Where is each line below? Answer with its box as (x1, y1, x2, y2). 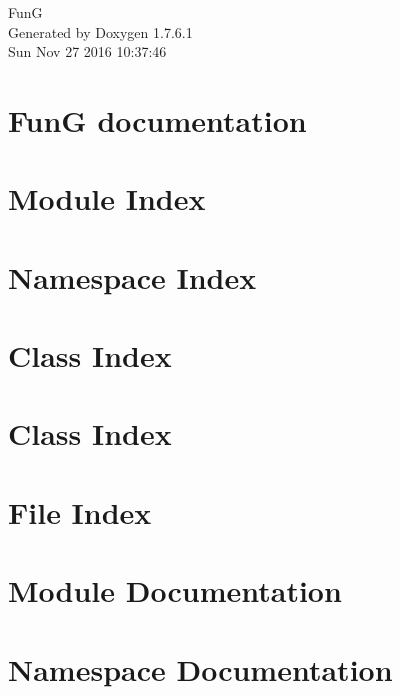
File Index (8, 491, 152, 532)
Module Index (8, 178, 206, 219)
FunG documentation (8, 99, 307, 140)
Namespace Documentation (8, 648, 393, 689)
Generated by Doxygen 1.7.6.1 (8, 21, 193, 42)
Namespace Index (8, 256, 257, 297)
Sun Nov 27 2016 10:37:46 (8, 41, 167, 62)
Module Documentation (8, 570, 342, 611)
